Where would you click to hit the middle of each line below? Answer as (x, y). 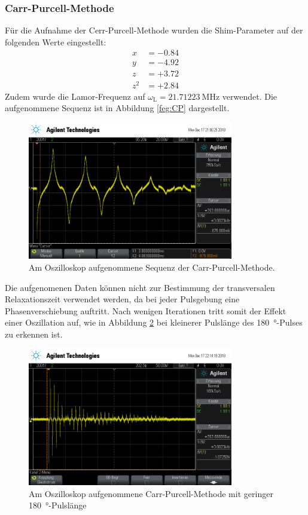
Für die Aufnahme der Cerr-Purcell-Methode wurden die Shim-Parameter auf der (154, 30)
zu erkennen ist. (34, 334)
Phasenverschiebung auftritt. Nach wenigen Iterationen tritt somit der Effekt (146, 310)
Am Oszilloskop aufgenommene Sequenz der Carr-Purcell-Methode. (152, 267)
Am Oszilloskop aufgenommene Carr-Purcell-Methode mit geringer (151, 493)
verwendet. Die (250, 96)
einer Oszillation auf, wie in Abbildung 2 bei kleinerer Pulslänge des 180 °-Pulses (154, 322)
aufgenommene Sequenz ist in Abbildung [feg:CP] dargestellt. (117, 108)
